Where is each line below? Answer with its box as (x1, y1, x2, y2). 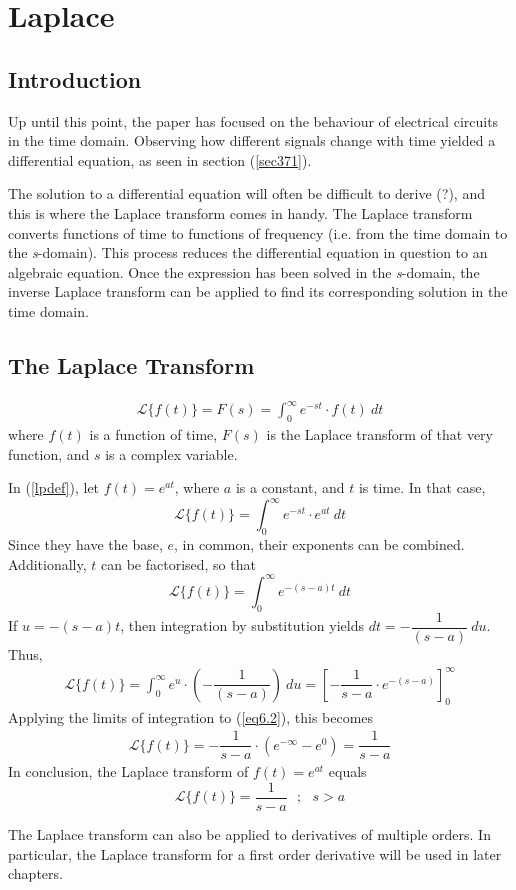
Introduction (8, 63, 142, 94)
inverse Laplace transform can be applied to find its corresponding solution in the (8, 281, 508, 302)
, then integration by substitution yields (120, 615, 364, 636)
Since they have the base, (8, 534, 163, 555)
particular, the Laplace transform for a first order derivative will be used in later (8, 843, 502, 864)
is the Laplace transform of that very (266, 424, 493, 445)
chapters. (8, 863, 63, 884)
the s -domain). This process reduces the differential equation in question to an (8, 242, 488, 263)
